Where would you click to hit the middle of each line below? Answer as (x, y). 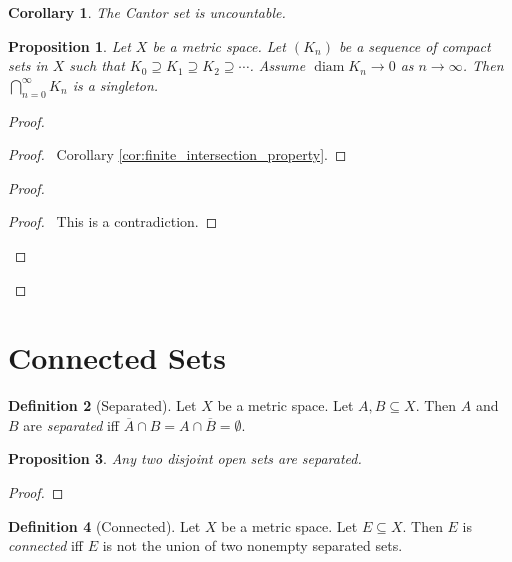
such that (97, 65)
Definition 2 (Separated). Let (102, 405)
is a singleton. (115, 84)
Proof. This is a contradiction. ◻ (113, 221)
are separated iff (71, 424)
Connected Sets (117, 357)
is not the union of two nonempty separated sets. (252, 545)
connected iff (46, 545)
